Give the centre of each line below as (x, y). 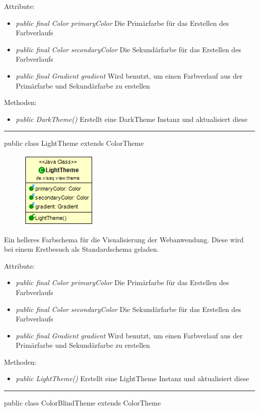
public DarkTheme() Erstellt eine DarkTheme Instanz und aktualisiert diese (131, 119)
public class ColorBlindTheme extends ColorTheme (82, 403)
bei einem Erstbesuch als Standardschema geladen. (81, 249)
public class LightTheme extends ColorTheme (74, 143)
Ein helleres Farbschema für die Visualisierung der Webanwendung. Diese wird (124, 239)
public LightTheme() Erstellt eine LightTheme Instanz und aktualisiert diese (132, 378)
